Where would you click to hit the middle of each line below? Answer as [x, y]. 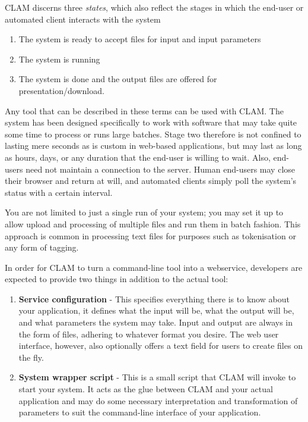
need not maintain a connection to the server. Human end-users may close [161, 169]
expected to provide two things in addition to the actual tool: [117, 279]
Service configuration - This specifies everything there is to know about [154, 298]
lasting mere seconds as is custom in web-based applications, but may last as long [153, 146]
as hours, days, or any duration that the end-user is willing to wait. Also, [138, 157]
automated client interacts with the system [83, 19]
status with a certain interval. [59, 192]
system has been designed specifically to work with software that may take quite [151, 122]
